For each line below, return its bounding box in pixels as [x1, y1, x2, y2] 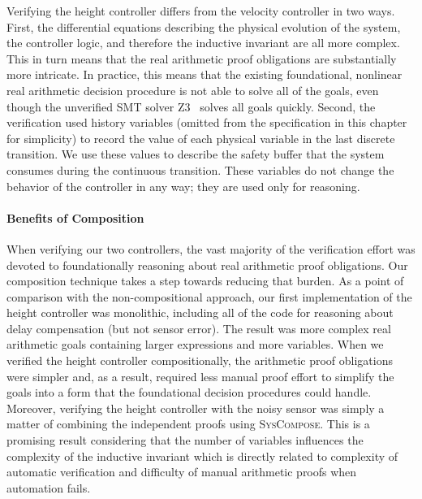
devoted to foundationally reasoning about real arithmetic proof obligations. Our [6, 256, 408, 273]
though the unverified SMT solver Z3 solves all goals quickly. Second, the [6, 98, 376, 115]
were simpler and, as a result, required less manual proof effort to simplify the [6, 367, 394, 384]
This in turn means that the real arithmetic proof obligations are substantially [6, 50, 397, 67]
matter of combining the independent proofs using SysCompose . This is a [6, 415, 370, 432]
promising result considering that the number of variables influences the [6, 432, 364, 449]
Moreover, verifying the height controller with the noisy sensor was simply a [6, 399, 385, 416]
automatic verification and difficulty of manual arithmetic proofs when [6, 463, 357, 480]
